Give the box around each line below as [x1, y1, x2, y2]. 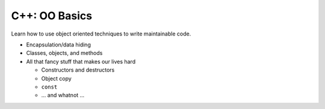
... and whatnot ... [41, 92, 85, 99]
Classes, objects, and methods [26, 49, 103, 57]
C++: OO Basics [11, 9, 93, 22]
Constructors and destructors [41, 66, 115, 73]
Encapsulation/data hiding [26, 41, 91, 48]
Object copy [41, 75, 72, 82]
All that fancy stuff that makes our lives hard [26, 58, 135, 65]
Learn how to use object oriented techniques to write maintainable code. [11, 30, 191, 37]
